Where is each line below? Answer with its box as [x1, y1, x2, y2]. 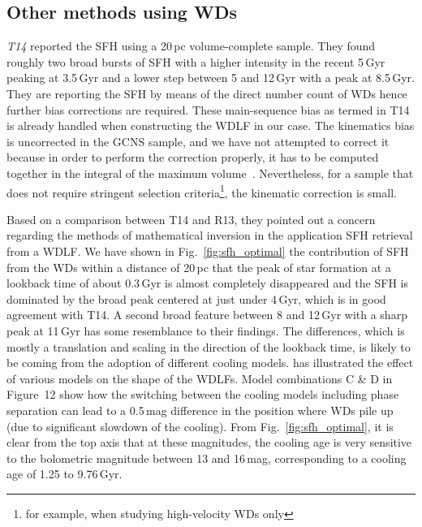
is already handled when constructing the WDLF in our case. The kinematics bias [6, 117, 415, 134]
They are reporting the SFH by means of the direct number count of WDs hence [6, 84, 407, 102]
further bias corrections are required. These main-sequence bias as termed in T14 [6, 101, 410, 118]
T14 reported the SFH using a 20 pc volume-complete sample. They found [6, 37, 376, 54]
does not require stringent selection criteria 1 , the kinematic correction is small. [6, 181, 397, 201]
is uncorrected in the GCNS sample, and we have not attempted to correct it [6, 132, 390, 149]
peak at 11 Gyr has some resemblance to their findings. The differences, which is [6, 322, 405, 339]
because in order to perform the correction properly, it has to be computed [6, 149, 379, 166]
